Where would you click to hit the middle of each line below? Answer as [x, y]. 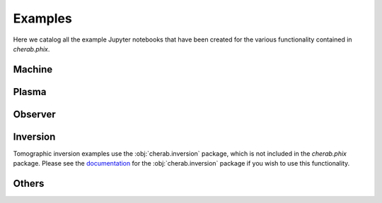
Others [29, 184]
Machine [33, 69]
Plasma [30, 92]
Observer [34, 114]
